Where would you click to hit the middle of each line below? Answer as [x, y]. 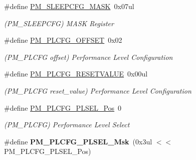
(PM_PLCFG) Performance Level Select [67, 125]
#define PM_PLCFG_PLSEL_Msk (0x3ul [78, 141]
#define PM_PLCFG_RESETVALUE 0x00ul [76, 74]
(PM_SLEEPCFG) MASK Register [59, 23]
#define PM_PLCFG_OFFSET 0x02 [63, 40]
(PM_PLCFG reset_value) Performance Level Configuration [98, 90]
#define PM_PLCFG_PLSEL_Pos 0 [63, 107]
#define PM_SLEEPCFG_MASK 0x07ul [69, 6]
